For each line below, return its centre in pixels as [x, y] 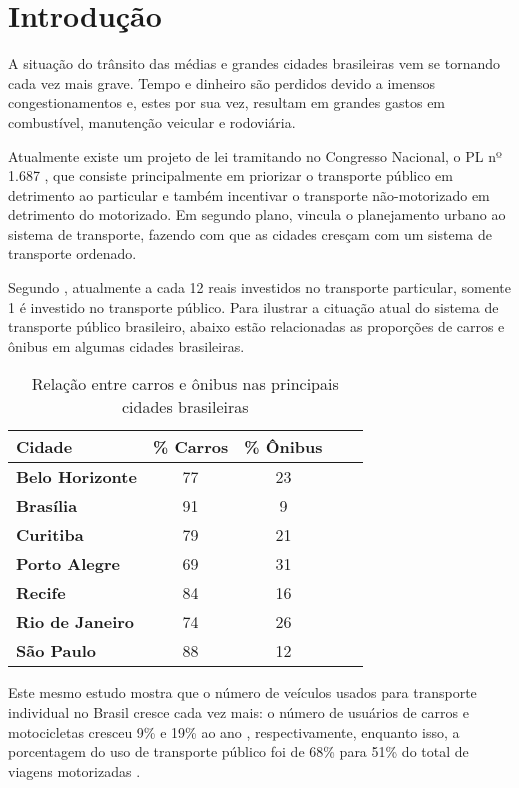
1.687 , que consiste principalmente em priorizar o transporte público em [230, 175]
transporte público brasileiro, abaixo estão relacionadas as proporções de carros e [256, 326]
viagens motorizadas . [74, 770]
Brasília [47, 506]
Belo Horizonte [76, 477]
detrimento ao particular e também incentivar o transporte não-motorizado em [249, 194]
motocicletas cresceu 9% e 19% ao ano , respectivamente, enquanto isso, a [234, 731]
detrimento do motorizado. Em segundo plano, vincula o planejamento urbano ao [257, 214]
